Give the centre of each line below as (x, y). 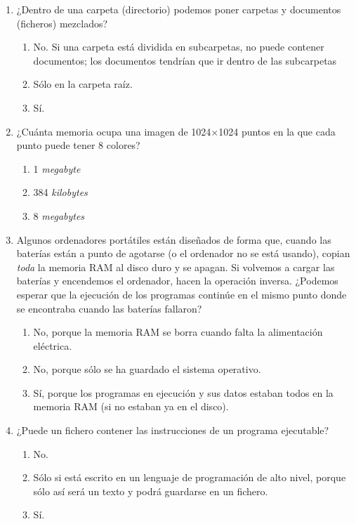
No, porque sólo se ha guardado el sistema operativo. (147, 369)
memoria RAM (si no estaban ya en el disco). (131, 406)
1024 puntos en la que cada (277, 131)
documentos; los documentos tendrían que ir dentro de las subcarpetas (185, 60)
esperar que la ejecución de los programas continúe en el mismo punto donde (182, 294)
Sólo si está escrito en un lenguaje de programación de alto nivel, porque (190, 477)
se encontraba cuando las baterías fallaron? (109, 308)
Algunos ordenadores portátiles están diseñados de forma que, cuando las (174, 239)
